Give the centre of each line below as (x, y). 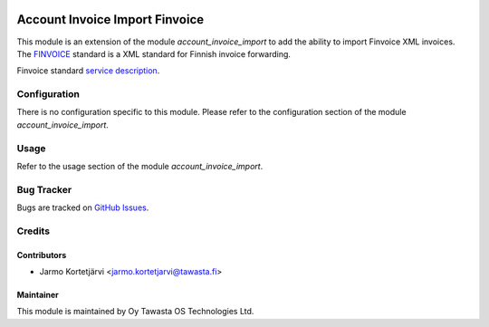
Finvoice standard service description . (88, 71)
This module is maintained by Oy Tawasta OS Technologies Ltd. (135, 312)
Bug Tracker (44, 189)
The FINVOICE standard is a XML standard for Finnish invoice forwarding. (154, 53)
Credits (33, 231)
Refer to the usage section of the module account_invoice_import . (140, 166)
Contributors (42, 255)
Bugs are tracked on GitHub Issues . (83, 207)
